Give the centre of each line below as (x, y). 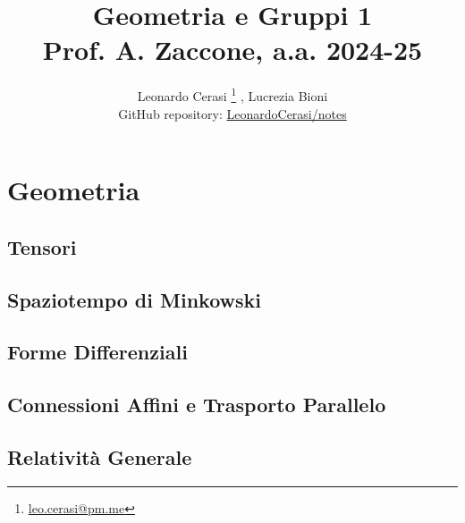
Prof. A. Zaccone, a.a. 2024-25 (232, 50)
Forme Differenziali (97, 352)
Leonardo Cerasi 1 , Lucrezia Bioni (232, 94)
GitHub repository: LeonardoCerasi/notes (232, 113)
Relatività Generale (100, 456)
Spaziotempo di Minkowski (134, 299)
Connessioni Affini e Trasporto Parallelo (197, 405)
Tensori (42, 246)
